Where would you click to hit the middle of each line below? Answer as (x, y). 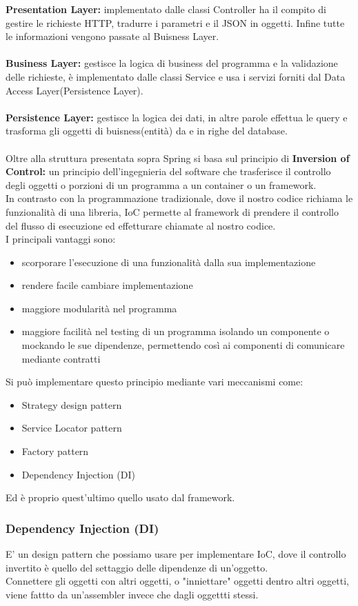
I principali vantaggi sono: (61, 239)
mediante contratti (61, 358)
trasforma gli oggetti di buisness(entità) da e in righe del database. (147, 131)
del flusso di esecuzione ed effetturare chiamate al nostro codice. (141, 225)
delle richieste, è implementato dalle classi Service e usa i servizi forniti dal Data (176, 76)
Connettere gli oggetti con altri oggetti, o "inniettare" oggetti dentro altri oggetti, (177, 581)
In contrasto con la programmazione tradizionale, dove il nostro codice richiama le (179, 198)
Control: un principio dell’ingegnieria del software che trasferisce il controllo (168, 171)
